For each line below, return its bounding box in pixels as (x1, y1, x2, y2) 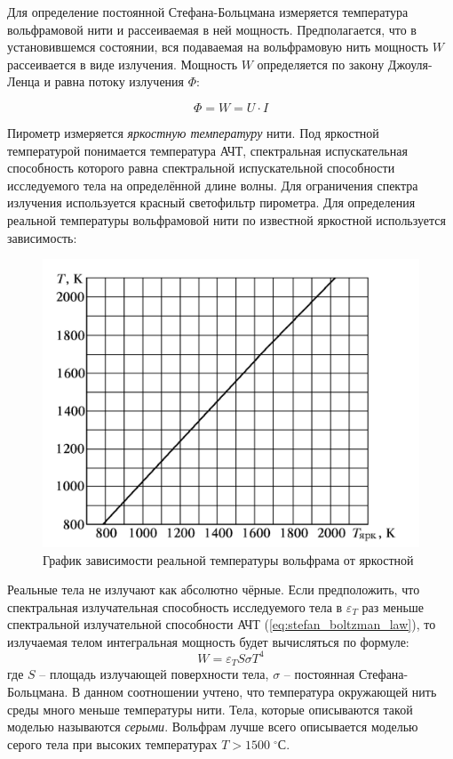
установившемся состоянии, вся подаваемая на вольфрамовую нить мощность (7, 37, 429, 56)
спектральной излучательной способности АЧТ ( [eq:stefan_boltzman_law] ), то (7, 615, 436, 634)
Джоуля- (387, 54, 433, 73)
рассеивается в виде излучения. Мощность (7, 54, 238, 73)
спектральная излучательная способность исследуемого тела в (7, 597, 343, 616)
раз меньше (362, 597, 424, 616)
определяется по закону (257, 54, 385, 73)
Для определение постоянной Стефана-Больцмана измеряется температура (7, 3, 409, 20)
